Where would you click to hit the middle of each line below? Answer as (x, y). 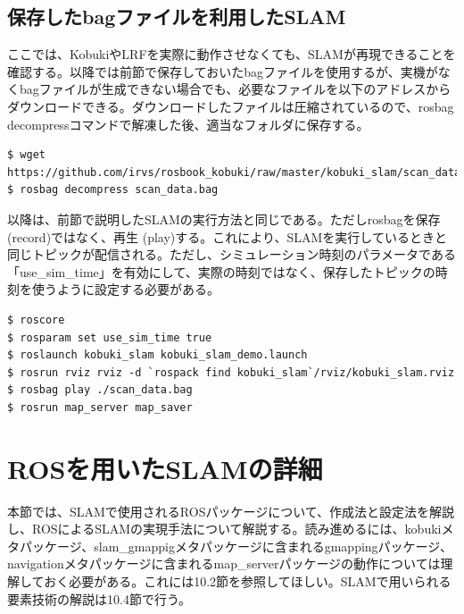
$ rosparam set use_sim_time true (110, 337)
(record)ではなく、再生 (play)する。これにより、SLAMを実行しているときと (227, 236)
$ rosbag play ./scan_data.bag (100, 390)
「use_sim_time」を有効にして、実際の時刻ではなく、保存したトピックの (221, 271)
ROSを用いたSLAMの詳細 (165, 468)
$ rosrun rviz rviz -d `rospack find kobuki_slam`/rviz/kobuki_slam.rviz (231, 372)
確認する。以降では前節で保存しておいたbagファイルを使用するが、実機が (223, 71)
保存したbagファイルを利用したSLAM (177, 17)
